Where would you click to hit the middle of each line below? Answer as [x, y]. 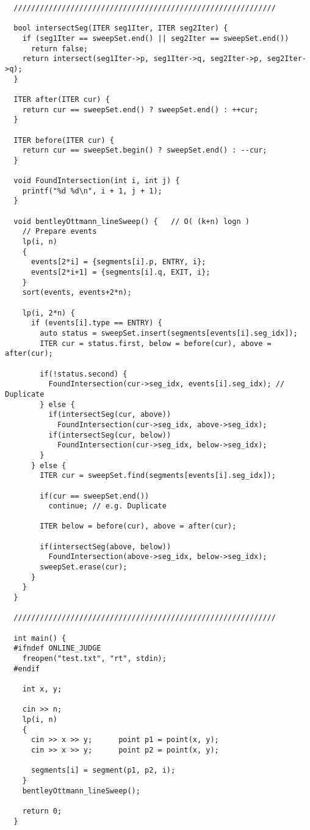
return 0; [42, 811]
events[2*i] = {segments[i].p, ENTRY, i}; [118, 262]
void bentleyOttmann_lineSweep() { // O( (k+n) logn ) [132, 221]
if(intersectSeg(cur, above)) [110, 415]
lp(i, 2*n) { [49, 313]
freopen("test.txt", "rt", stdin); [94, 659]
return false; [59, 49]
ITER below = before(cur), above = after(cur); [138, 526]
